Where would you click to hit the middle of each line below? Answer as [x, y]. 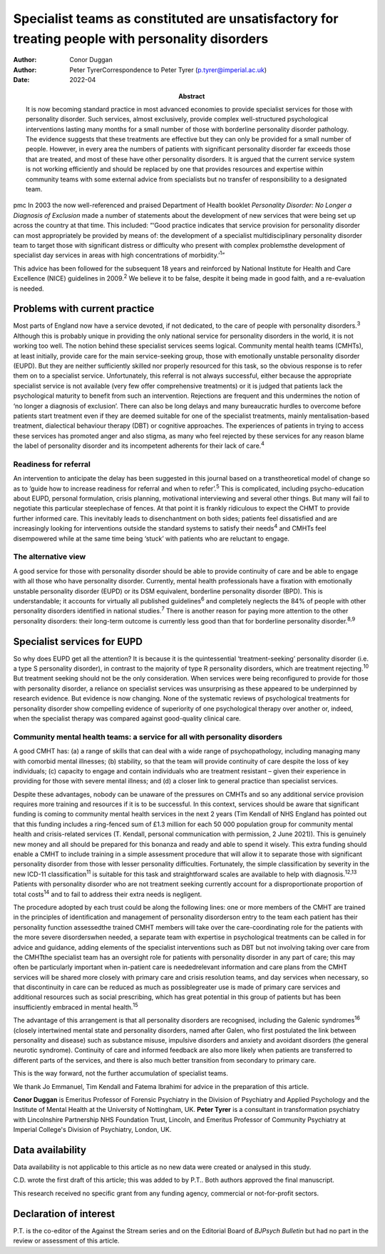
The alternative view [50, 557]
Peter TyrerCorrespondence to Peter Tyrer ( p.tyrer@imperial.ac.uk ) [168, 70]
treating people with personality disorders [141, 39]
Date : [21, 80]
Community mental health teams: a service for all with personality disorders [148, 737]
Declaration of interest [64, 1214]
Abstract [192, 96]
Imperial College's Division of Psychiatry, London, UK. [92, 1130]
